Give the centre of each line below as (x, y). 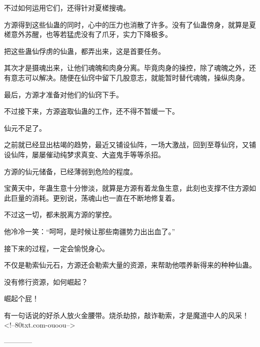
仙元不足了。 (25, 128)
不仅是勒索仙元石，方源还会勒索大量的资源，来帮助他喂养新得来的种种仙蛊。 (130, 265)
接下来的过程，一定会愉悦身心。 (56, 248)
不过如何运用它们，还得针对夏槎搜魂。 (67, 7)
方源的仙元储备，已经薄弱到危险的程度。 (70, 171)
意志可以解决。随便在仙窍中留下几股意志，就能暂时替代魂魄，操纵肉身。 (130, 77)
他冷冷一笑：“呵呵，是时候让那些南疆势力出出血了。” (90, 231)
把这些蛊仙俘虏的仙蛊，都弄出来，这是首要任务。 (84, 51)
